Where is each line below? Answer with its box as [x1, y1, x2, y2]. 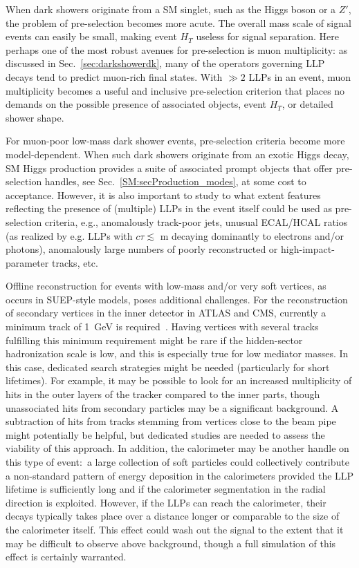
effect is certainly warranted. [6, 549, 127, 564]
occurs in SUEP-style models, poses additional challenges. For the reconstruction [6, 292, 348, 306]
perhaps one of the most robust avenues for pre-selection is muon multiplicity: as [6, 42, 348, 57]
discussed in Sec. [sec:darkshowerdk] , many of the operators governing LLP [6, 56, 325, 70]
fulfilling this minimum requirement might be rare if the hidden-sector [6, 332, 303, 347]
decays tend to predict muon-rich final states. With [6, 69, 223, 84]
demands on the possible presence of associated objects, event [6, 97, 266, 111]
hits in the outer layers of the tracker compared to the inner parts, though [6, 387, 320, 401]
